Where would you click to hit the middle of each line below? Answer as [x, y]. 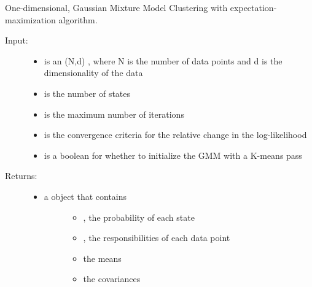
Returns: [21, 176]
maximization [30, 19]
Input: [17, 40]
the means [102, 258]
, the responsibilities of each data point [157, 238]
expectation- [253, 7]
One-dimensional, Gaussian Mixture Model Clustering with [116, 7]
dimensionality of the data [93, 73]
